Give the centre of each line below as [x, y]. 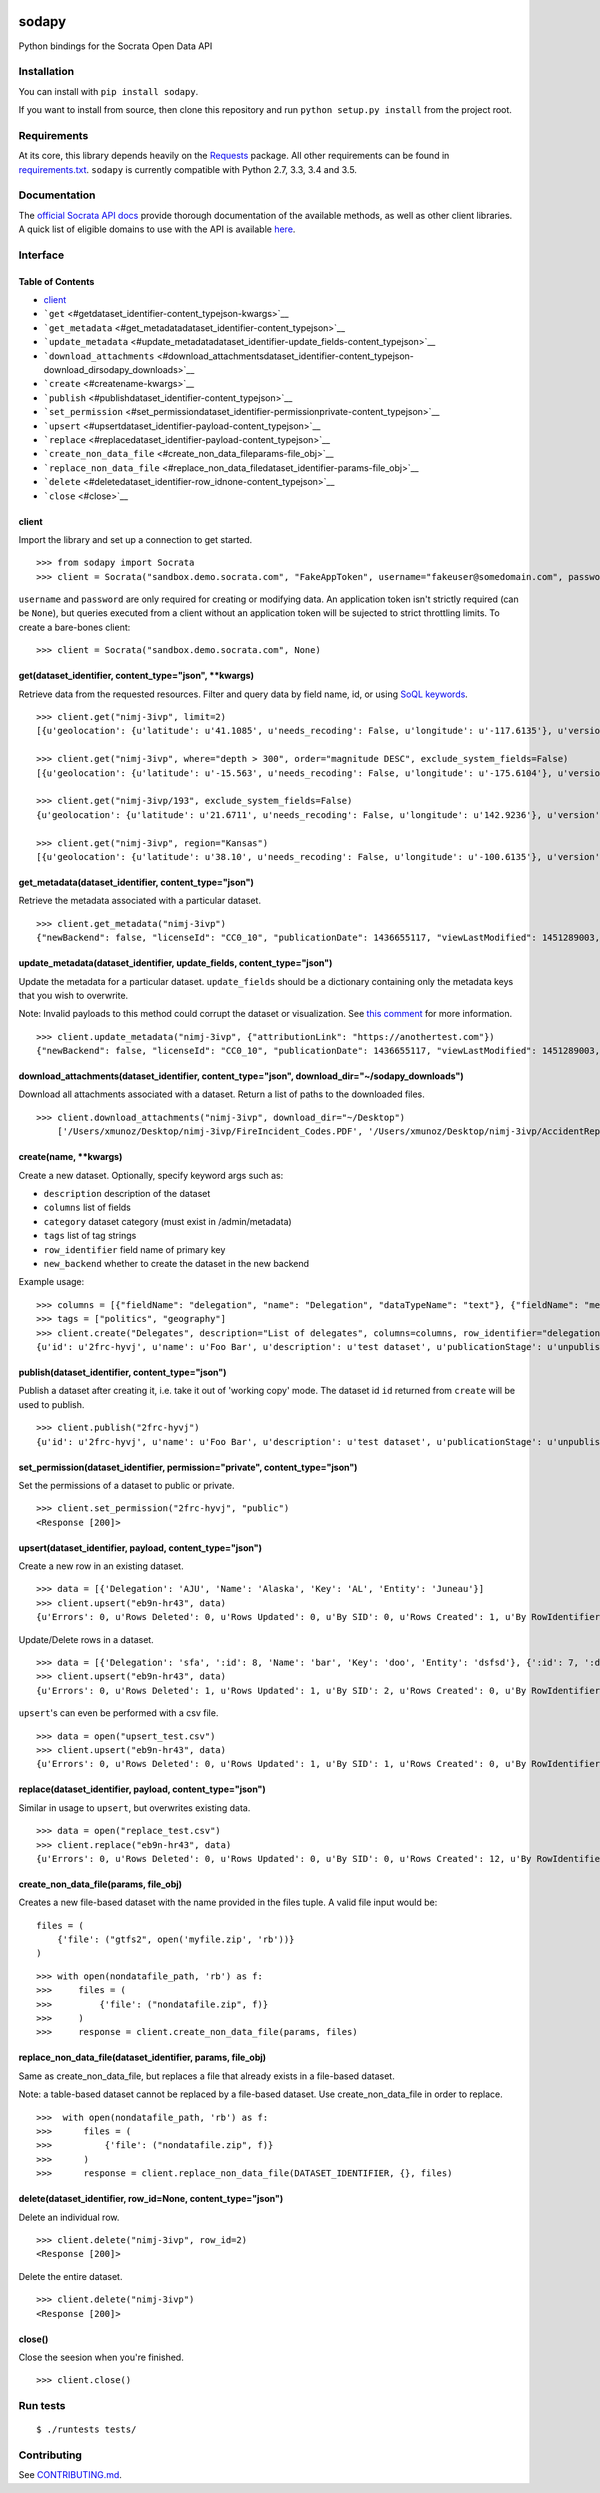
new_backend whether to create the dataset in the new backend [176, 1263]
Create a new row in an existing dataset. [101, 1566]
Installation [46, 72]
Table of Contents [56, 281]
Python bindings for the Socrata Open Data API [115, 46]
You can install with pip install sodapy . [108, 91]
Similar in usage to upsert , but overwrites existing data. [134, 1807]
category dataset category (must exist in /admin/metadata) [167, 1221]
